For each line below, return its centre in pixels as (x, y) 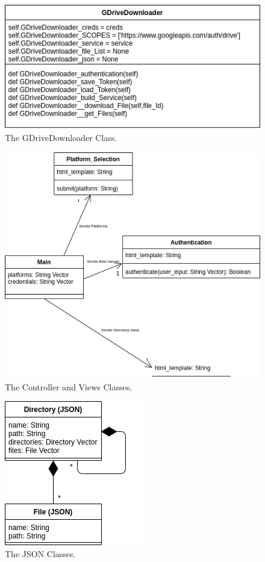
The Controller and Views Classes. (69, 386)
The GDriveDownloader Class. (61, 138)
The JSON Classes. (40, 553)
